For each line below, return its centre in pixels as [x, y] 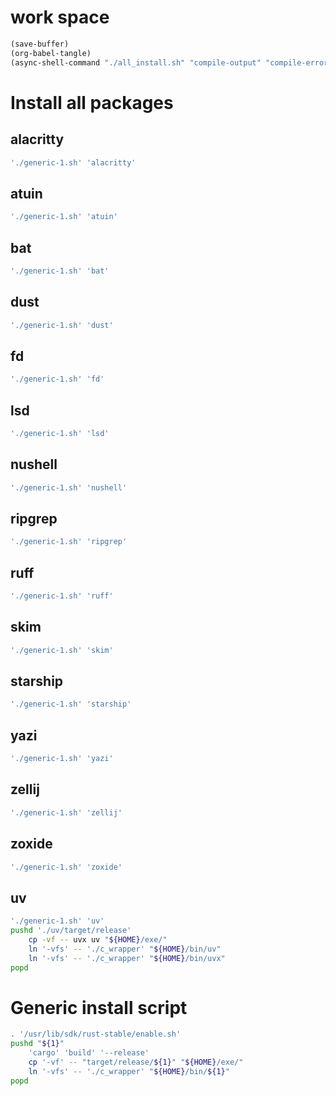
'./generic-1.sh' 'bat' [60, 271]
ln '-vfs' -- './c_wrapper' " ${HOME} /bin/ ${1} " [129, 1071]
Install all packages [92, 102]
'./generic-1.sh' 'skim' [62, 650]
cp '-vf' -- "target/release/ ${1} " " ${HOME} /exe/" [136, 1062]
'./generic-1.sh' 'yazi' [62, 759]
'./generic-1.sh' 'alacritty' [73, 162]
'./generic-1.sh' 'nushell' [69, 487]
